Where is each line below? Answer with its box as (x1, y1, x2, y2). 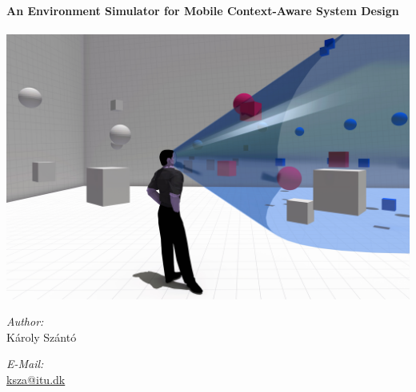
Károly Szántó (6, 328, 77, 345)
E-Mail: (6, 355, 44, 372)
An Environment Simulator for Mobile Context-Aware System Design (6, 2, 399, 18)
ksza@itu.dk (6, 370, 66, 387)
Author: (6, 313, 44, 330)
